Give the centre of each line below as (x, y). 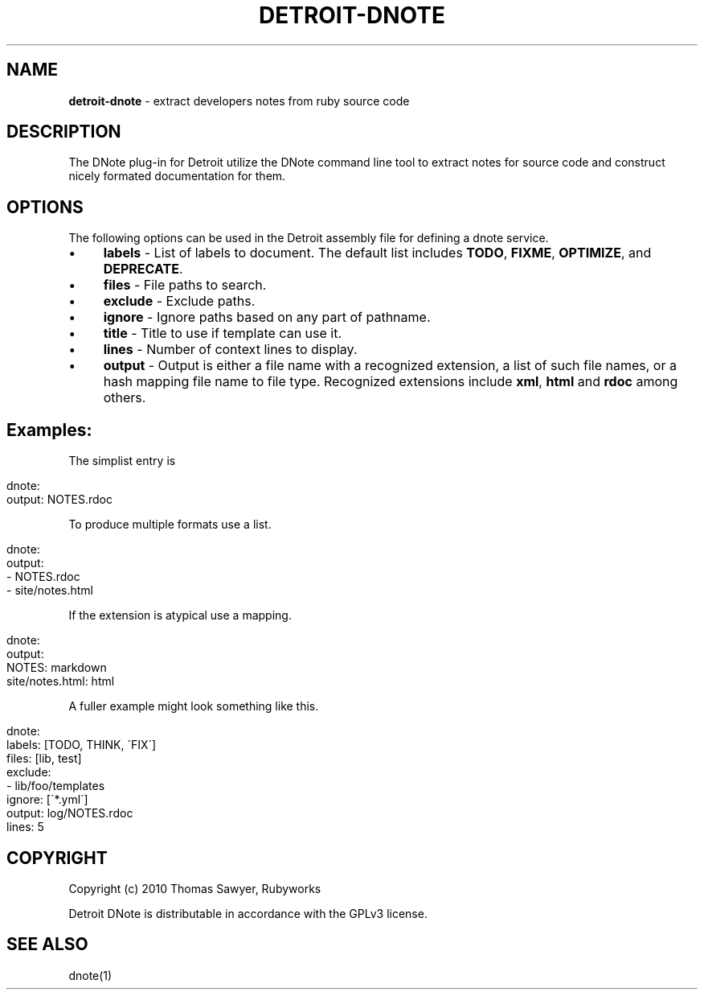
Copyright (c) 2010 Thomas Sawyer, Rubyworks (195, 888)
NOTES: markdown (57, 668)
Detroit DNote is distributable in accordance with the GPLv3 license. (248, 913)
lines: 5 (25, 827)
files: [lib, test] (44, 759)
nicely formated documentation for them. (177, 176)
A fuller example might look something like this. (194, 706)
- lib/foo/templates (56, 786)
